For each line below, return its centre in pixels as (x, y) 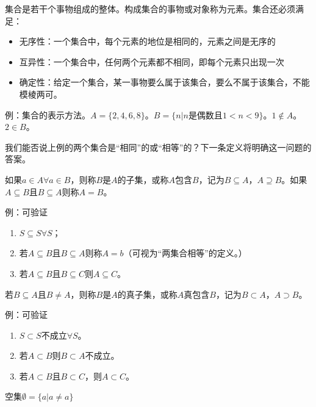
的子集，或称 (143, 179)
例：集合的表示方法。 (48, 114)
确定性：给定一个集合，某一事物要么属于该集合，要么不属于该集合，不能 (164, 82)
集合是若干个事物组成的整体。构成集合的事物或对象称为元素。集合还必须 (150, 9)
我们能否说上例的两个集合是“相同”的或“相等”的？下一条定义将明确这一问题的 (158, 147)
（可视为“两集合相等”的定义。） (185, 253)
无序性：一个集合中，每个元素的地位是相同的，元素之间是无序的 (147, 41)
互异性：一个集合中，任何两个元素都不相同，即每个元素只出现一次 (152, 61)
